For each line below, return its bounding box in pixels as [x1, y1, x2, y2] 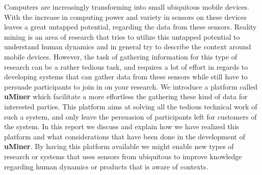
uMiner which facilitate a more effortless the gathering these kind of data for [4, 91, 248, 102]
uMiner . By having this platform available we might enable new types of [4, 141, 234, 152]
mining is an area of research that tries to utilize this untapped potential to [4, 31, 240, 42]
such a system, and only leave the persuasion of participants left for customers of [4, 111, 257, 122]
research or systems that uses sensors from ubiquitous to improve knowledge [4, 151, 242, 161]
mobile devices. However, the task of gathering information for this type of [4, 51, 237, 62]
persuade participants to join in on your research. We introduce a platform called [4, 81, 258, 92]
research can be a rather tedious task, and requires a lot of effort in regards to [4, 61, 248, 72]
